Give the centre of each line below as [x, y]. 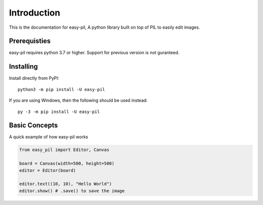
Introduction [35, 13]
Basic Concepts [33, 125]
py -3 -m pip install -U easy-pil [59, 112]
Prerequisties [30, 41]
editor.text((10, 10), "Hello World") [66, 184]
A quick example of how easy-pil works [49, 137]
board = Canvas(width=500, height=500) [67, 164]
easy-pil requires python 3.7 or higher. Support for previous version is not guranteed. [94, 53]
